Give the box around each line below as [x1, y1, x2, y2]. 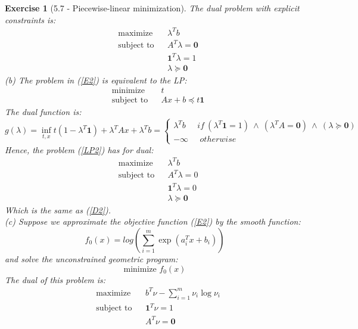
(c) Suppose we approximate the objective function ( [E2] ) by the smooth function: [5, 215, 301, 228]
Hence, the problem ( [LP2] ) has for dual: [5, 143, 154, 156]
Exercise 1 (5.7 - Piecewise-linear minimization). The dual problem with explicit [5, 2, 300, 14]
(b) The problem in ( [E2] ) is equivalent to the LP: [5, 73, 187, 86]
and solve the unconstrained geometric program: [5, 253, 178, 265]
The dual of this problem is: [5, 273, 106, 285]
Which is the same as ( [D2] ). [5, 203, 111, 216]
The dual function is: [5, 105, 82, 118]
